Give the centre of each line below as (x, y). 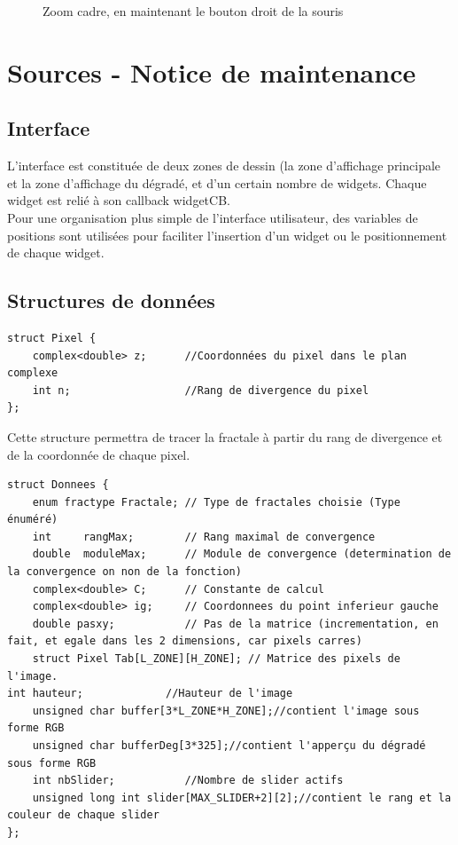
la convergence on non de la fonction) (124, 572)
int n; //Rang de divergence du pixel (201, 390)
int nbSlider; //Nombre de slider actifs (188, 781)
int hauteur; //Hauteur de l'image (150, 694)
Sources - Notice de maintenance (212, 71)
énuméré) (33, 520)
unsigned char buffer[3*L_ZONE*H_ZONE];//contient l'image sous (226, 711)
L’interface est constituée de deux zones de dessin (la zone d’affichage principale (224, 166)
